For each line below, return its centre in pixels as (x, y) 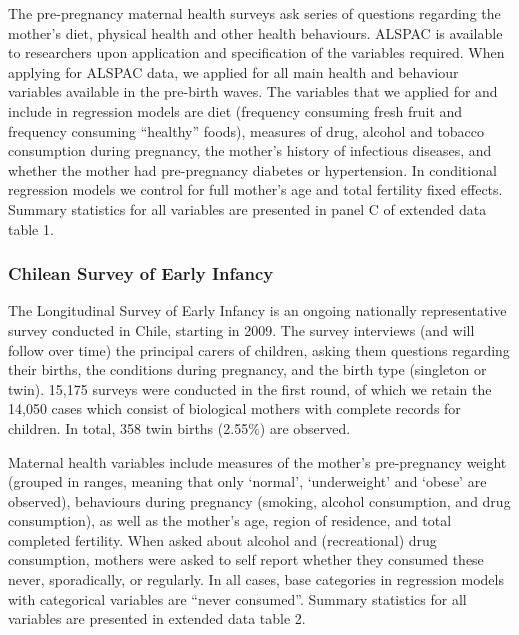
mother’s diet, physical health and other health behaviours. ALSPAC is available (255, 32)
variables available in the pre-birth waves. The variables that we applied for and (253, 91)
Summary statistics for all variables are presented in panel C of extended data (247, 208)
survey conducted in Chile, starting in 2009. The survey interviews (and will (241, 329)
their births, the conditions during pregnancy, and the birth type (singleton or (247, 369)
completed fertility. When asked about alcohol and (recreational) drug (222, 539)
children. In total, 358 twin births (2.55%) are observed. (179, 427)
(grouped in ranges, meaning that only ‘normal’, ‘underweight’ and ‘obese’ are (247, 481)
